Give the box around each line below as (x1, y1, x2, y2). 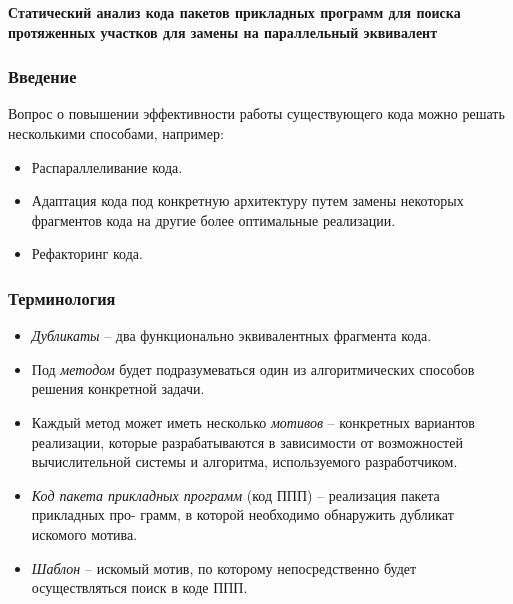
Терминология (8, 285, 116, 310)
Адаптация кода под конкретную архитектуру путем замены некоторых (31, 190, 464, 211)
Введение (8, 64, 77, 89)
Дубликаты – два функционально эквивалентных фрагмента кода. (31, 325, 432, 346)
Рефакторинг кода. (31, 243, 143, 264)
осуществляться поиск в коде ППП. (31, 577, 248, 598)
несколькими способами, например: (8, 123, 224, 143)
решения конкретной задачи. (31, 378, 205, 399)
